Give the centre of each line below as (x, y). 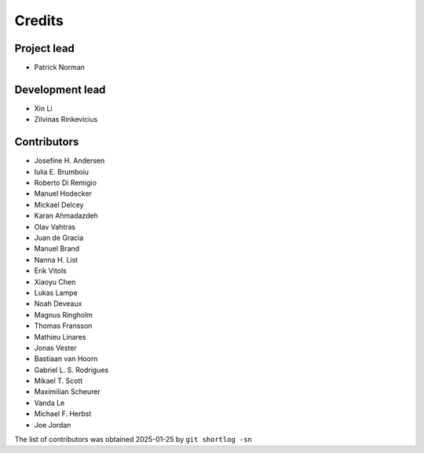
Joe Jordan (53, 425)
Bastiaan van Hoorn (66, 359)
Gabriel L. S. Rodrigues (71, 370)
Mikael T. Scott (58, 381)
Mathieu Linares (60, 337)
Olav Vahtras (55, 226)
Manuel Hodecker (63, 193)
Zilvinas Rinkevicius (66, 120)
